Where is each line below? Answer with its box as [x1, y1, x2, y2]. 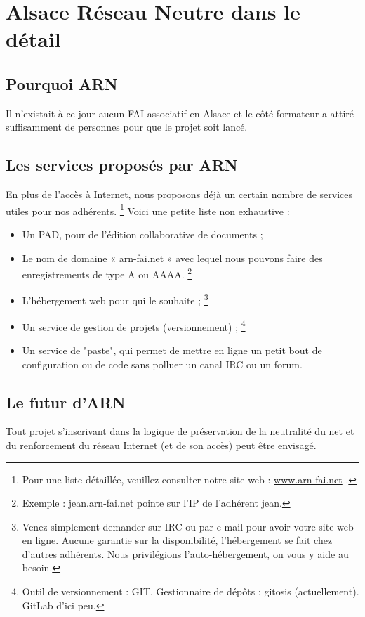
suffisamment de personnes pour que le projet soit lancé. [6, 119, 248, 134]
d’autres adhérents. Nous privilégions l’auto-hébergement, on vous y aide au [22, 546, 349, 561]
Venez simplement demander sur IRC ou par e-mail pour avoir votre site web [22, 519, 354, 533]
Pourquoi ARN [6, 72, 118, 94]
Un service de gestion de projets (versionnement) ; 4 [22, 317, 246, 334]
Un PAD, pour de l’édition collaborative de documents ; [22, 227, 263, 241]
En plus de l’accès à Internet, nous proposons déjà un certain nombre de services [6, 187, 353, 202]
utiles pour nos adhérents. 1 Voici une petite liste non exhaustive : [6, 201, 290, 218]
